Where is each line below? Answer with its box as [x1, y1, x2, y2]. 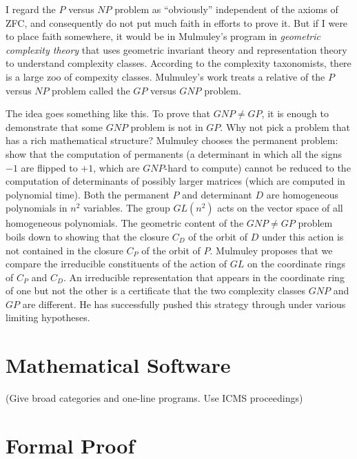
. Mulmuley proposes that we [210, 243, 333, 257]
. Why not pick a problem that [220, 119, 351, 134]
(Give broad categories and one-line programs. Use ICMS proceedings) [6, 391, 303, 405]
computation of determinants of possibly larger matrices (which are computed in [6, 174, 345, 188]
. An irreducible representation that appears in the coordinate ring [63, 269, 345, 284]
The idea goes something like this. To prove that [6, 106, 210, 121]
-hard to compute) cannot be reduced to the [164, 160, 351, 174]
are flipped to [21, 160, 78, 174]
